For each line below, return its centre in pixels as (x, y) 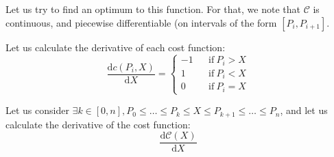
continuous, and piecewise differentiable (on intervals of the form (141, 22)
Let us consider (37, 110)
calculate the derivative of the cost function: (98, 124)
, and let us (304, 110)
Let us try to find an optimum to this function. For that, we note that (153, 9)
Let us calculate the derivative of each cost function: (116, 47)
